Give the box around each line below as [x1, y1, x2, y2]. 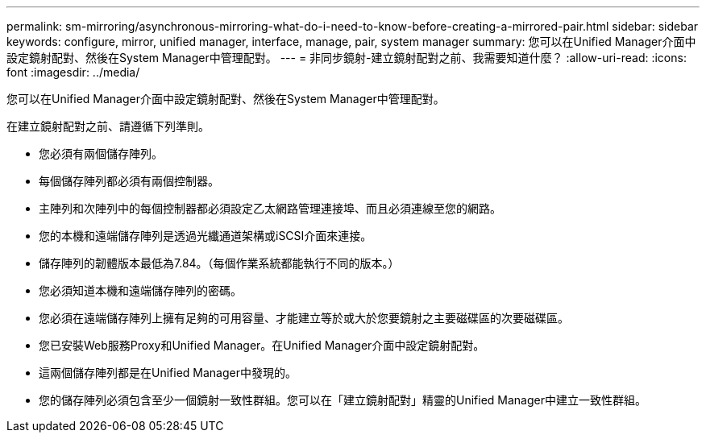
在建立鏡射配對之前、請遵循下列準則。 [6, 119, 210, 133]
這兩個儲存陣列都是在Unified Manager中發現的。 [39, 366, 297, 379]
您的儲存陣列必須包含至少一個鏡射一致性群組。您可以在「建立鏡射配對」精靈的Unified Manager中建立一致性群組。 [39, 393, 646, 407]
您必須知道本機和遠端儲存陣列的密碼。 [39, 284, 242, 297]
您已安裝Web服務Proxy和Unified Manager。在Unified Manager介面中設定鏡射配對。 [39, 338, 485, 352]
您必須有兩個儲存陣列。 [39, 147, 163, 160]
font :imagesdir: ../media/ [6, 65, 140, 79]
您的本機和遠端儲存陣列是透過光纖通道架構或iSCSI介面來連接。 [39, 229, 372, 242]
